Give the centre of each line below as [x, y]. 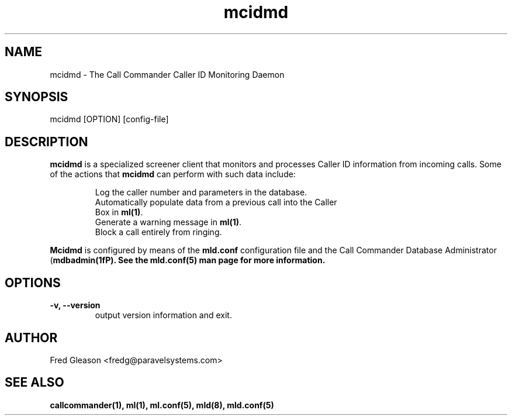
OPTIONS [33, 283]
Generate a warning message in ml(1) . [168, 222]
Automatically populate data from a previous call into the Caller [216, 202]
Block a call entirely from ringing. [158, 232]
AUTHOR [31, 338]
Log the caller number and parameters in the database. [201, 192]
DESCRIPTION [46, 142]
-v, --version [75, 305]
